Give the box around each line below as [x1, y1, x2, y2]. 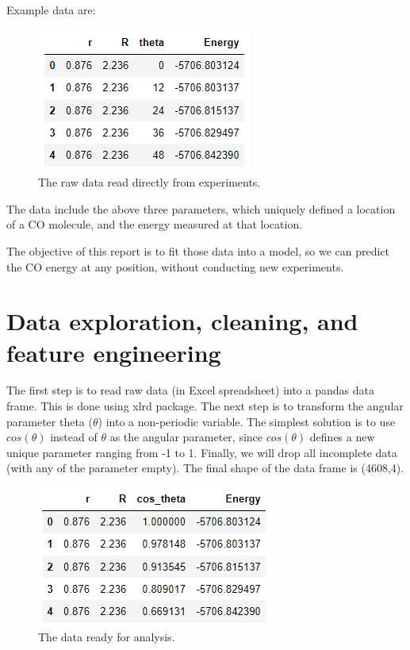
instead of [50, 429, 98, 445]
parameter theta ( [6, 413, 93, 429]
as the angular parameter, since [109, 429, 263, 445]
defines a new [309, 429, 375, 445]
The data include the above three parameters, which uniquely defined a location [6, 200, 396, 217]
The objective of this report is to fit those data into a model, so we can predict [6, 242, 389, 259]
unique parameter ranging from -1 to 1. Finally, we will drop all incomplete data [6, 444, 397, 460]
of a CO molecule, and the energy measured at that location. [6, 216, 303, 233]
